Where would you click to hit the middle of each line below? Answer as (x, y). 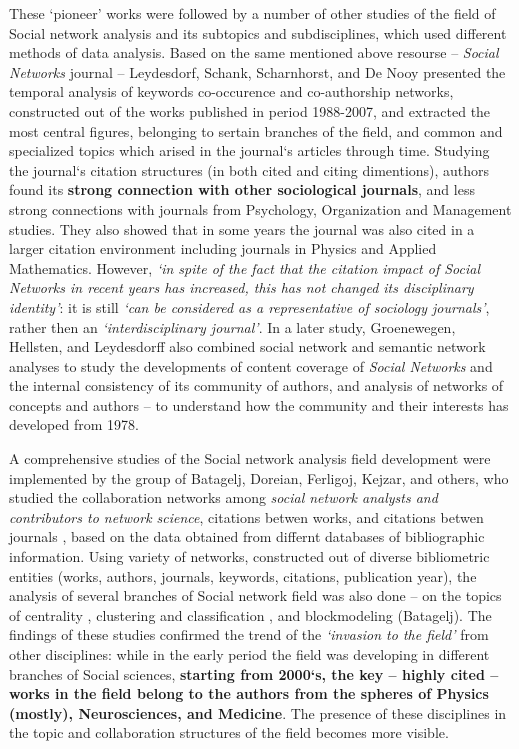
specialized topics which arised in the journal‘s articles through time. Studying (249, 150)
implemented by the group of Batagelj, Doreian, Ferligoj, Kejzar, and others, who (259, 477)
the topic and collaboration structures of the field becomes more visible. (229, 732)
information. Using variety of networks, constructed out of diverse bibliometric (249, 556)
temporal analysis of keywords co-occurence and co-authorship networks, (231, 91)
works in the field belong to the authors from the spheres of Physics (249, 693)
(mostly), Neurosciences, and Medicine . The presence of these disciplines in (258, 712)
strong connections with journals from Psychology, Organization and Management (260, 208)
